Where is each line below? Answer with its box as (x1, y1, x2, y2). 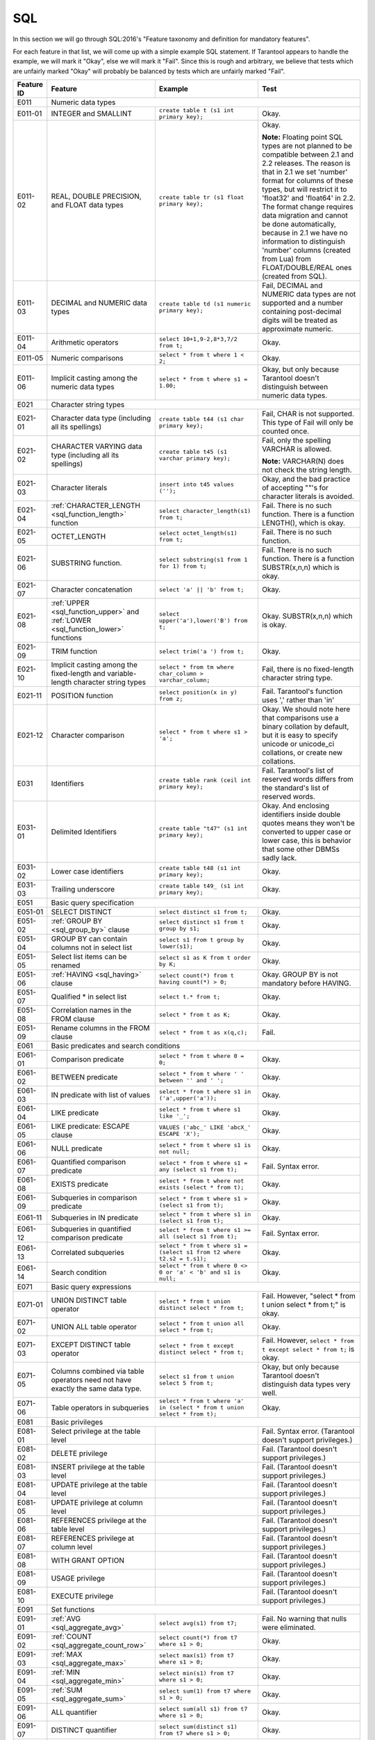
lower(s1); (158, 943, 194, 950)
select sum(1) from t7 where (158, 1688, 251, 1695)
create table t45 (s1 (158, 448, 228, 456)
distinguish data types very (261, 1379, 351, 1389)
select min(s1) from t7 (158, 1670, 234, 1677)
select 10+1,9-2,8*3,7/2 (158, 335, 237, 343)
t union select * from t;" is (261, 1300, 347, 1310)
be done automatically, (261, 219, 337, 229)
